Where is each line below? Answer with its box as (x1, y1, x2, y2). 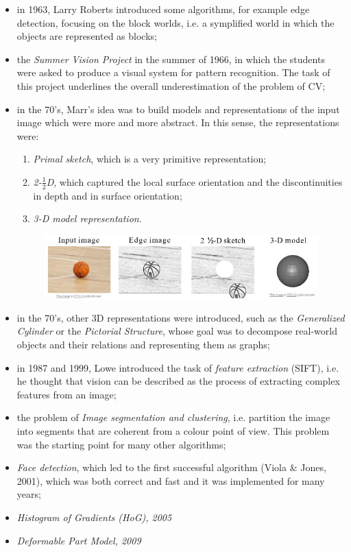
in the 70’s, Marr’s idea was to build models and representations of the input (16, 101, 340, 116)
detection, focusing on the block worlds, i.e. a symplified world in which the (16, 15, 335, 29)
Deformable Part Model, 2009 (16, 533, 141, 547)
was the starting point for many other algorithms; (16, 437, 226, 451)
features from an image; (16, 387, 117, 401)
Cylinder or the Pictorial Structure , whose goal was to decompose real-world (16, 324, 337, 338)
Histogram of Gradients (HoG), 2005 (16, 510, 172, 525)
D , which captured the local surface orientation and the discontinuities (46, 174, 343, 189)
